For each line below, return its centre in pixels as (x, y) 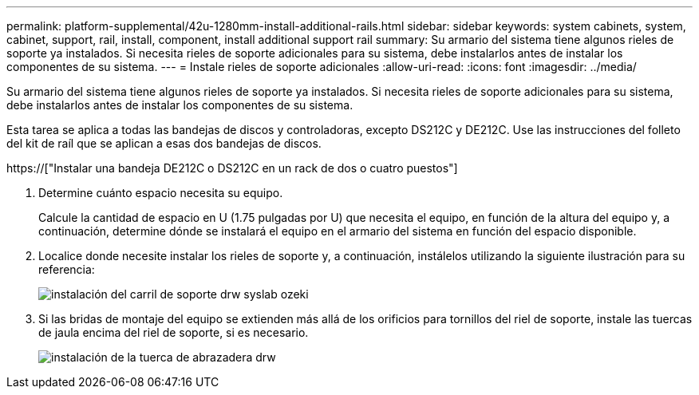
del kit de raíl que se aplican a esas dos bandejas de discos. (164, 143)
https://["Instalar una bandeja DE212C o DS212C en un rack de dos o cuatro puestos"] (232, 168)
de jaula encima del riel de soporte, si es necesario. (174, 332)
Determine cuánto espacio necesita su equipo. (161, 193)
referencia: (67, 269)
